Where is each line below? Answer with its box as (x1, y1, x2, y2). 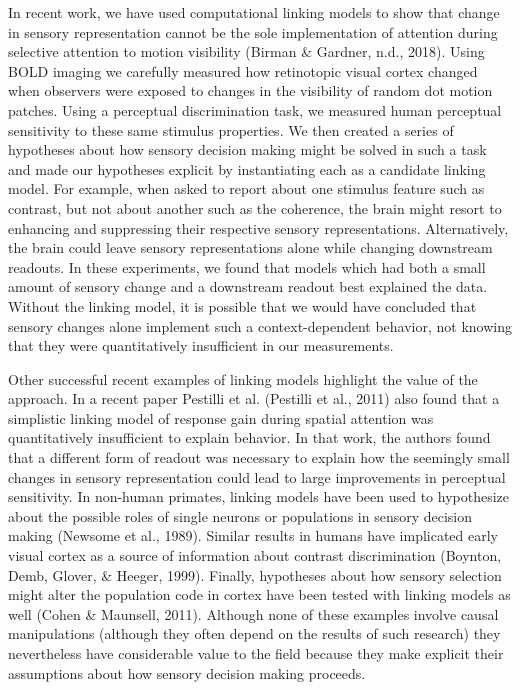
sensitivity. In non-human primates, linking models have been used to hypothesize (8, 486, 510, 507)
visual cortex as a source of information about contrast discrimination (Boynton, (8, 545, 502, 566)
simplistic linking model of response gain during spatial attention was (8, 407, 434, 428)
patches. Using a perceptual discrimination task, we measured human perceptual (8, 99, 502, 120)
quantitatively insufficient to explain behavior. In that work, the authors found (8, 427, 491, 448)
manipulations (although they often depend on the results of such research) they (8, 623, 501, 644)
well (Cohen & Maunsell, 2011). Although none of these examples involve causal (8, 603, 499, 624)
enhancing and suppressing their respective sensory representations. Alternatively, (8, 217, 509, 238)
